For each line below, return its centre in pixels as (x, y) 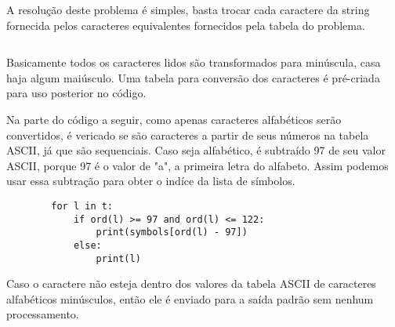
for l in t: (82, 206)
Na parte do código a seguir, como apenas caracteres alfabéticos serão (174, 119)
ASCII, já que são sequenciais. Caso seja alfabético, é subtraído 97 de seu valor (196, 150)
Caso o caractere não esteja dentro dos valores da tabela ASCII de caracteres (191, 283)
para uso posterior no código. (76, 93)
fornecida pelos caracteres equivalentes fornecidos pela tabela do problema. (186, 25)
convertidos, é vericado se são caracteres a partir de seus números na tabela (188, 134)
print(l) (118, 258)
